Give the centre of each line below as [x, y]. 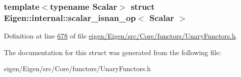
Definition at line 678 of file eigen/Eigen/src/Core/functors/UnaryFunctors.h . [121, 36]
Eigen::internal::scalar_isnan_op [70, 17]
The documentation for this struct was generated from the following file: [113, 52]
